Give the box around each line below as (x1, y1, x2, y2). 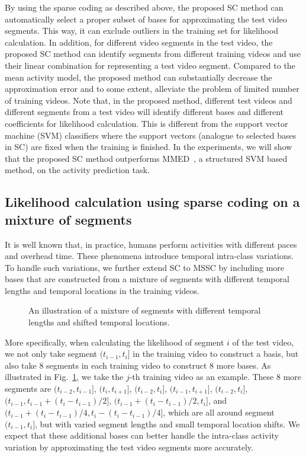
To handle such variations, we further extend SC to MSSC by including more (5, 261, 285, 273)
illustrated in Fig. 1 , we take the (5, 370, 124, 383)
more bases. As (216, 359, 271, 371)
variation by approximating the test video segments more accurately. (5, 440, 253, 453)
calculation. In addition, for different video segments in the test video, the (5, 36, 273, 48)
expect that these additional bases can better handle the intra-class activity (5, 429, 279, 442)
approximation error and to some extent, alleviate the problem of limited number (5, 82, 299, 95)
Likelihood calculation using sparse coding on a (5, 193, 300, 211)
